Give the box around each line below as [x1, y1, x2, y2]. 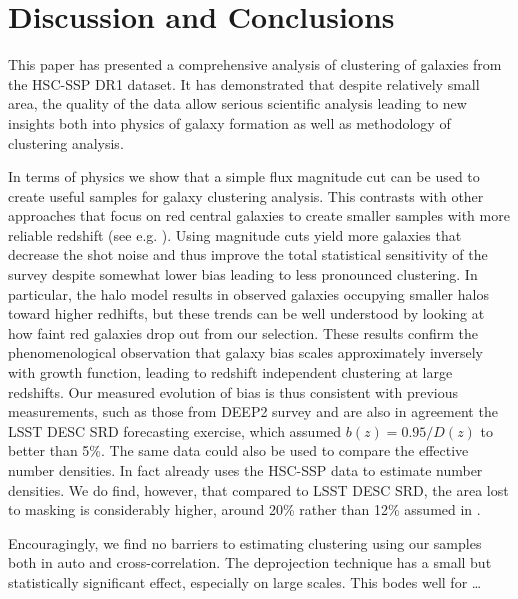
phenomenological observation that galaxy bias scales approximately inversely [8, 342, 483, 363]
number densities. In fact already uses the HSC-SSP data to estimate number [8, 460, 483, 480]
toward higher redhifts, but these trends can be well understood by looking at [8, 303, 485, 324]
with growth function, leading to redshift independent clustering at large [8, 362, 453, 383]
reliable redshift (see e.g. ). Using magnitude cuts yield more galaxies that [8, 224, 462, 245]
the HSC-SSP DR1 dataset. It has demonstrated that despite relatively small [8, 73, 480, 94]
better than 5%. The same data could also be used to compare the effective [8, 440, 469, 461]
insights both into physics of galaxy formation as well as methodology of [8, 112, 451, 133]
